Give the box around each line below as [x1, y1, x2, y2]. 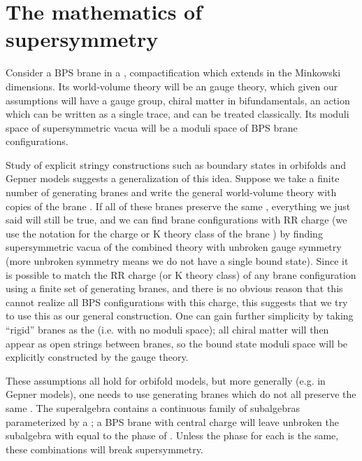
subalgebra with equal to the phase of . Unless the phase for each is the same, [6, 428, 339, 443]
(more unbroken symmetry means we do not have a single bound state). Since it [6, 254, 349, 268]
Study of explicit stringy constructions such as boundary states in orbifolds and [6, 157, 346, 172]
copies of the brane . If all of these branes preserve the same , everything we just [6, 198, 351, 213]
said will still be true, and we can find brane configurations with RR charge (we [6, 212, 347, 227]
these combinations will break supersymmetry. [6, 441, 203, 456]
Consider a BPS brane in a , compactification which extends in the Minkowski [6, 65, 341, 80]
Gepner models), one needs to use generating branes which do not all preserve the [6, 387, 356, 401]
